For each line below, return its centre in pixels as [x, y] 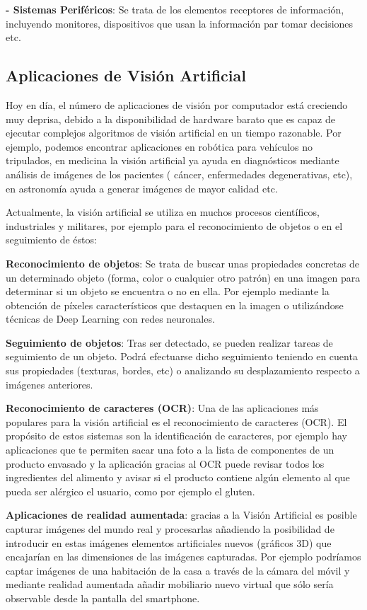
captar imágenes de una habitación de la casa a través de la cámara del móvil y [178, 570]
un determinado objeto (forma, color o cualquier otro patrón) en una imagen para [183, 277]
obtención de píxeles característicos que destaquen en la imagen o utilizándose [175, 305]
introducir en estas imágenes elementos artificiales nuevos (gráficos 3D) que [169, 542]
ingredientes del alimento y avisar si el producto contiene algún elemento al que [178, 477]
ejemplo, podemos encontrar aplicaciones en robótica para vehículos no [159, 146]
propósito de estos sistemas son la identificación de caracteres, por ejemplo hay [176, 436]
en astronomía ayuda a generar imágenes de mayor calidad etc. [142, 188]
